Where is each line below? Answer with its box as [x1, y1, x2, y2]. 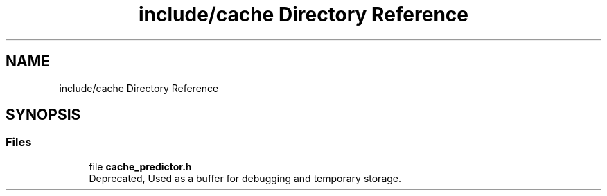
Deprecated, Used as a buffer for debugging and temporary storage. [89, 172, 402, 184]
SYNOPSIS [6, 106, 81, 124]
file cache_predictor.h [89, 160, 192, 172]
